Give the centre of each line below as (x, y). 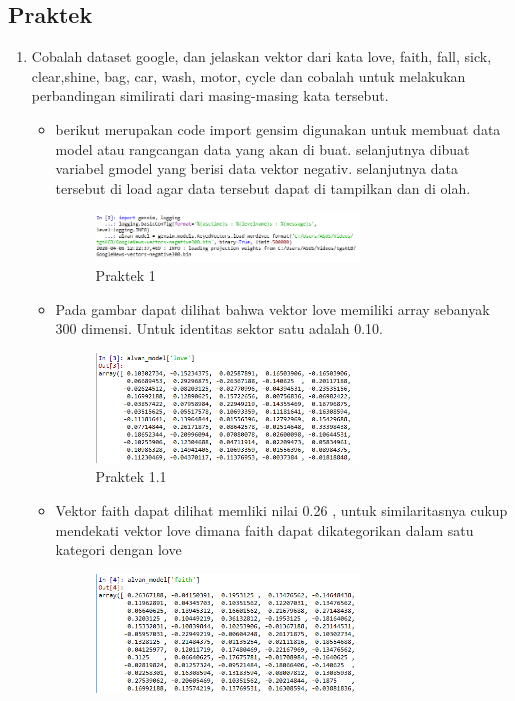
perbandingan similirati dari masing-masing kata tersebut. (210, 95)
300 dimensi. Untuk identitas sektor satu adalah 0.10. (219, 328)
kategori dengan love (118, 549)
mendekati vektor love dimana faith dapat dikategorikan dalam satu (264, 529)
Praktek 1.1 (131, 476)
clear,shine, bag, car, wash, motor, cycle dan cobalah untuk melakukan (248, 75)
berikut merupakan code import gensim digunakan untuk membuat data (278, 128)
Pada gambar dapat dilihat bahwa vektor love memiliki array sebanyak (272, 308)
